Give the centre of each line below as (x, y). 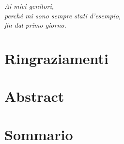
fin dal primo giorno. (35, 25)
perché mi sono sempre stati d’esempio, (63, 15)
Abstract (34, 96)
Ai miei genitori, (29, 6)
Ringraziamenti (56, 58)
